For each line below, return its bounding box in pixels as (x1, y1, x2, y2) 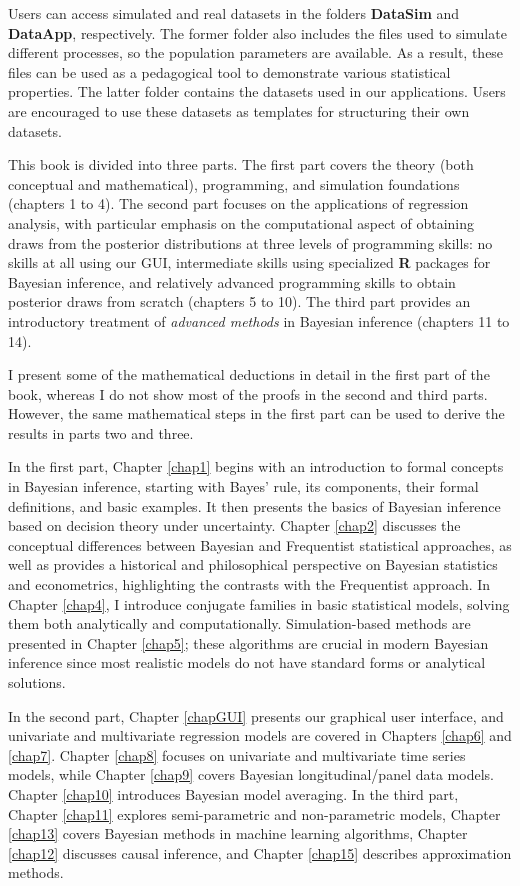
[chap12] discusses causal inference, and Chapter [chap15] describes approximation (8, 842, 512, 863)
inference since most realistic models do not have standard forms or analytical (8, 652, 486, 673)
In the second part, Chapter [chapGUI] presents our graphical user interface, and (8, 705, 504, 726)
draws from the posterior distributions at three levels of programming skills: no (8, 232, 493, 253)
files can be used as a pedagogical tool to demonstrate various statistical (8, 61, 451, 82)
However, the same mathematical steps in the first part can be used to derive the (8, 403, 505, 424)
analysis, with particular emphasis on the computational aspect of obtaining (8, 212, 475, 233)
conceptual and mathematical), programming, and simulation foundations (8, 173, 460, 194)
